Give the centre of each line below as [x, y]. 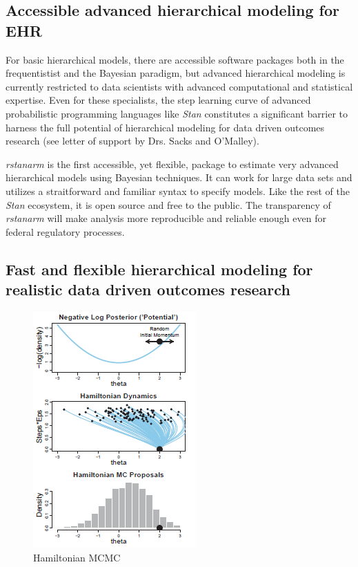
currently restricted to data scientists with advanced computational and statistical [179, 86]
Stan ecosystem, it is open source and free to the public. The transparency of [168, 204]
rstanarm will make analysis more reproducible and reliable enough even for [166, 218]
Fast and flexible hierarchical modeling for [159, 269]
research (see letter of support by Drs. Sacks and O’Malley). [132, 141]
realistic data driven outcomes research [148, 289]
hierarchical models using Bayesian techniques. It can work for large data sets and [179, 177]
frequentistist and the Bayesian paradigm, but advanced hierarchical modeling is [176, 73]
